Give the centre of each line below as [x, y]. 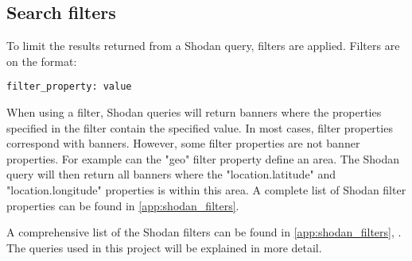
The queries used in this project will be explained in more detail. [164, 247]
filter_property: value [69, 87]
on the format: [42, 61]
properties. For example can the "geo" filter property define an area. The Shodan [203, 158]
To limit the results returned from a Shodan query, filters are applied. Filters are [203, 46]
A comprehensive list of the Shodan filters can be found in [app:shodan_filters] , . [204, 232]
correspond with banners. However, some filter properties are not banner [183, 143]
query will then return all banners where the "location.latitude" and [171, 174]
